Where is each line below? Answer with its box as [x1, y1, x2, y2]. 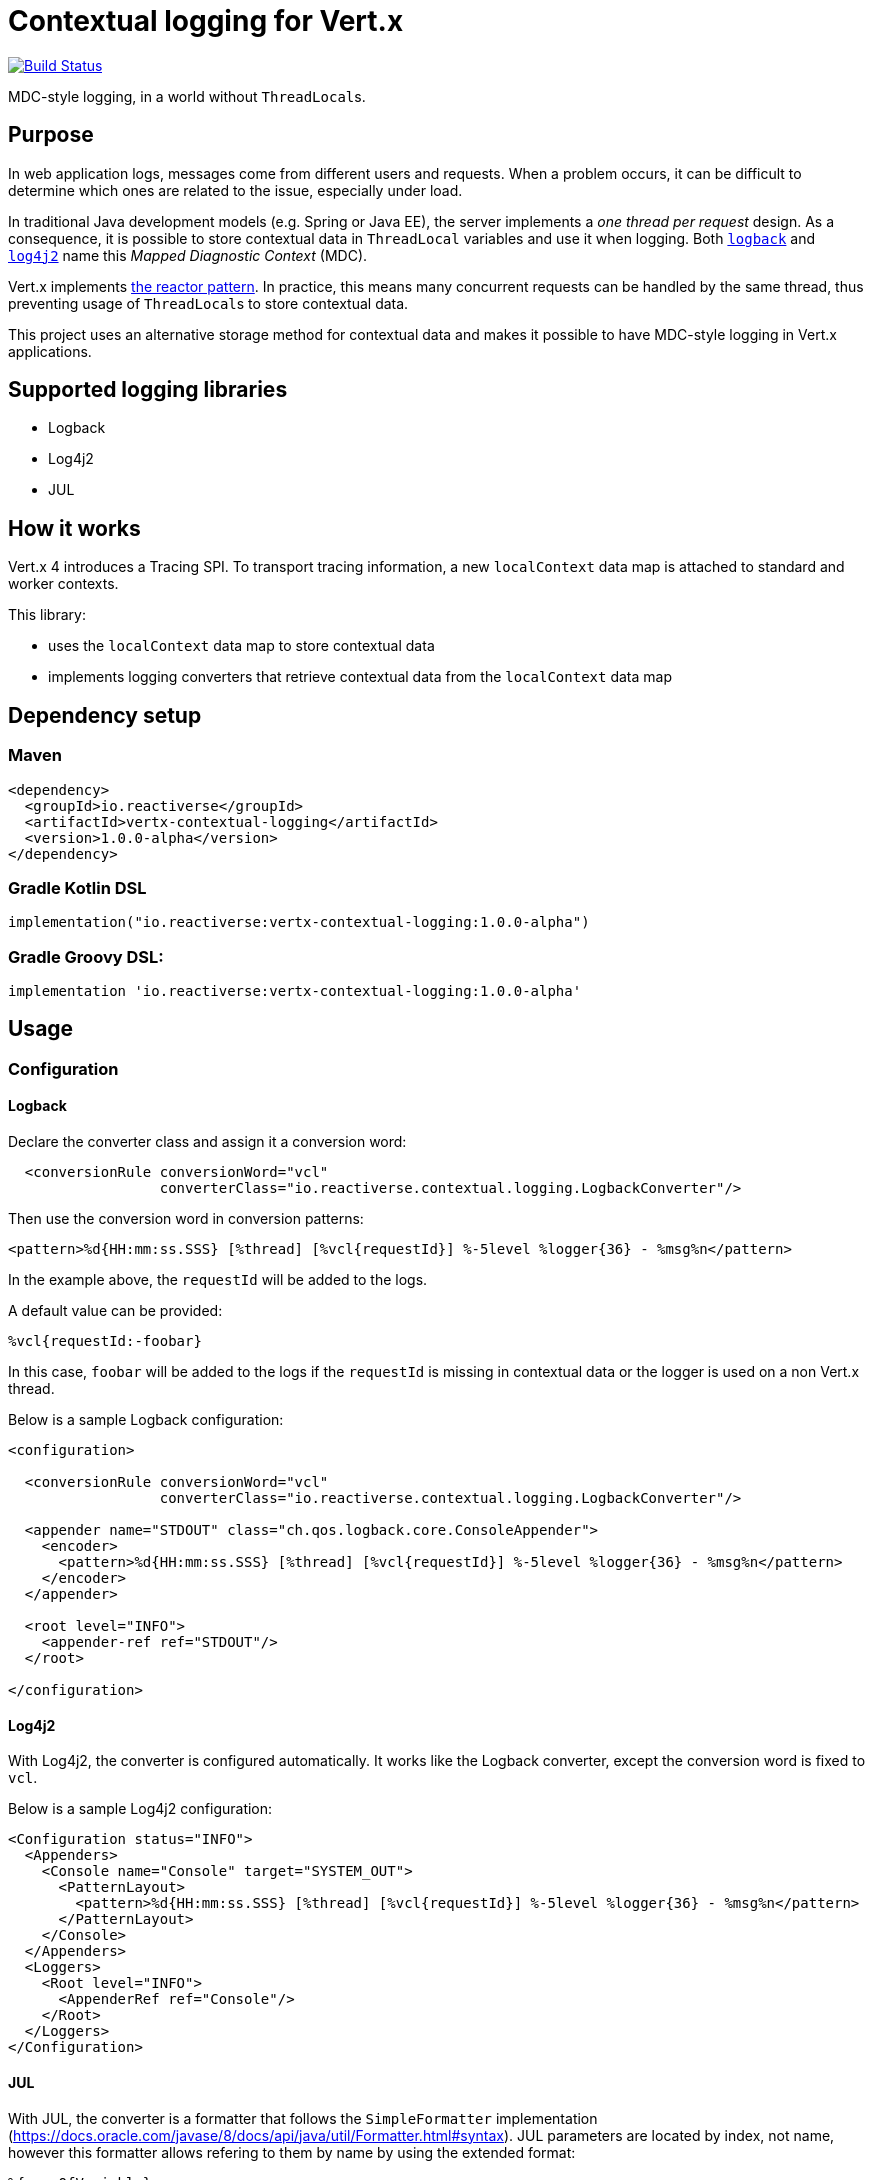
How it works [8, 515, 141, 541]
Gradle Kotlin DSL [8, 877, 147, 898]
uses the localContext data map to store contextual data [48, 637, 435, 655]
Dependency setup [8, 702, 202, 728]
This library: [8, 606, 86, 624]
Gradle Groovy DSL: [8, 946, 164, 967]
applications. [8, 342, 92, 360]
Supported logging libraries [8, 377, 288, 403]
